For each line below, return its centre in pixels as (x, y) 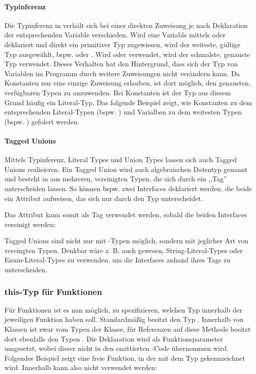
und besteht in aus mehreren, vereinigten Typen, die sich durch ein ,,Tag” (116, 179)
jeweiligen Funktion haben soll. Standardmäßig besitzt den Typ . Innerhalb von (124, 319)
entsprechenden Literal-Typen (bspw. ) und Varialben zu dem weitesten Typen (123, 112)
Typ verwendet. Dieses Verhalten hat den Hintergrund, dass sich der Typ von (121, 64)
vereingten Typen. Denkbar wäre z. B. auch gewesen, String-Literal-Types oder (124, 250)
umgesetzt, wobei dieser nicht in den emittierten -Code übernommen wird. (117, 348)
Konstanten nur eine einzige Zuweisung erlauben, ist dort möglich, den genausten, (128, 83)
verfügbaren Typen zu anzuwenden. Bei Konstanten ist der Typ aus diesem (118, 92)
